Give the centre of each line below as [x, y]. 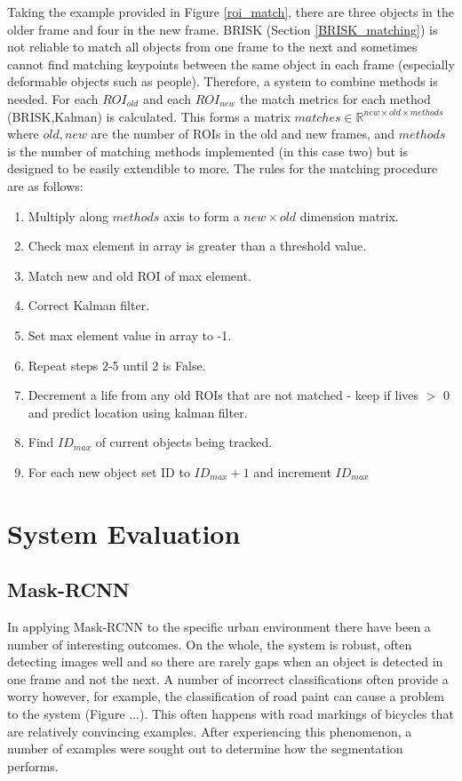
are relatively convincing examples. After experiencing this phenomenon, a [210, 731]
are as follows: [45, 185]
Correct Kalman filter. [89, 305]
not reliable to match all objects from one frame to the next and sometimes [212, 47]
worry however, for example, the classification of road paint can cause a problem [226, 696]
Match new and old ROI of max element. [139, 275]
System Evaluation [124, 533]
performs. [33, 765]
